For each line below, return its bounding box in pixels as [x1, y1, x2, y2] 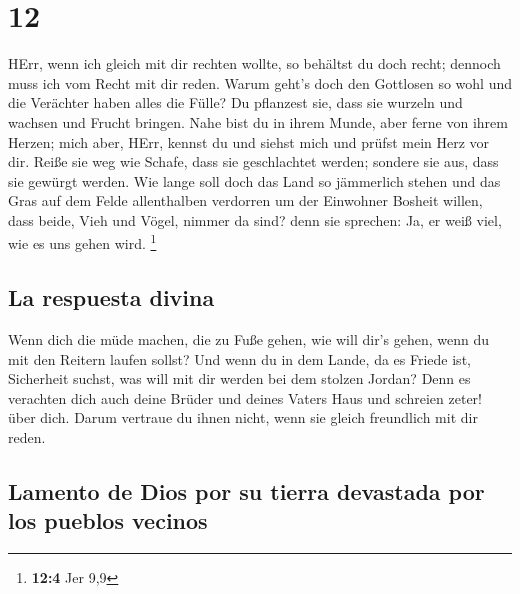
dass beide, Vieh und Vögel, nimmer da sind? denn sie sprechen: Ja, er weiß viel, [8, 209, 502, 230]
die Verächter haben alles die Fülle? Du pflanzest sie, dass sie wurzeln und [8, 92, 463, 113]
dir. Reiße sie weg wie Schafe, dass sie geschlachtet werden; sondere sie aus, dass [8, 151, 499, 172]
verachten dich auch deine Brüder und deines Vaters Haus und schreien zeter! [8, 387, 482, 408]
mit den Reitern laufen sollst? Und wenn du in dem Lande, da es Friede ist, [8, 348, 471, 369]
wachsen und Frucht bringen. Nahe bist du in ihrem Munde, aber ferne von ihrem [8, 111, 508, 132]
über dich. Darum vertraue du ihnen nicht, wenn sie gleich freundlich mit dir [8, 407, 478, 428]
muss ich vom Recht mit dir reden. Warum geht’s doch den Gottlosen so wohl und [8, 72, 512, 93]
